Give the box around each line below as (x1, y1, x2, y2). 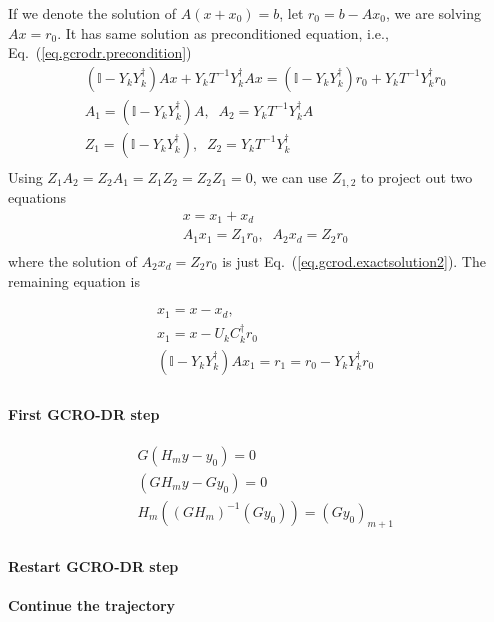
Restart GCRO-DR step (8, 556, 179, 577)
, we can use (252, 166, 328, 187)
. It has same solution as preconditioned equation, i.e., (57, 22, 389, 43)
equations (8, 187, 67, 208)
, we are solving (386, 3, 482, 23)
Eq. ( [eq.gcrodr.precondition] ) (8, 42, 192, 63)
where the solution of (8, 250, 137, 271)
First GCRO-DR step (8, 403, 160, 424)
